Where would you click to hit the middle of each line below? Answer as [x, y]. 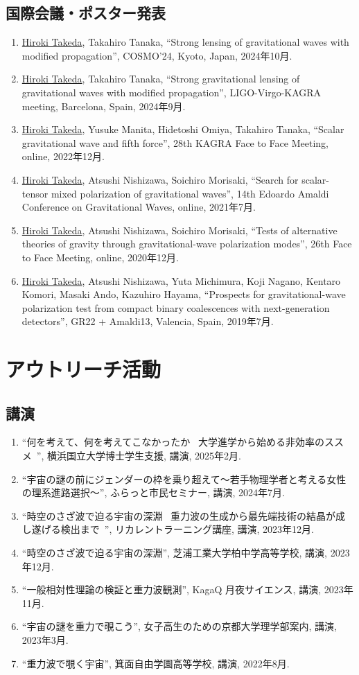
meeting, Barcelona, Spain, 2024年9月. [104, 106]
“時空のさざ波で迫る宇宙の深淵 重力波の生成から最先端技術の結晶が [179, 515]
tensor [35, 193]
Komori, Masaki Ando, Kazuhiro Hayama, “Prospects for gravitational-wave [184, 294]
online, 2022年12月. [63, 156]
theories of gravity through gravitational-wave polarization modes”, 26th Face [187, 244]
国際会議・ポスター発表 [86, 13]
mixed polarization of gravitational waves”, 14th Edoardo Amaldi [190, 193]
